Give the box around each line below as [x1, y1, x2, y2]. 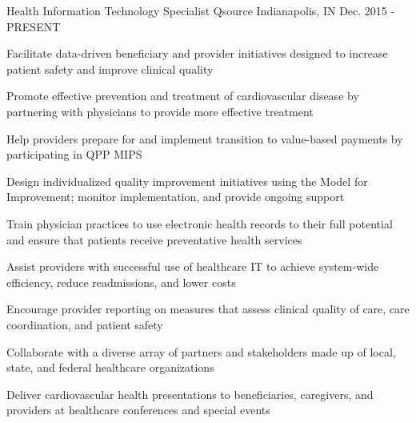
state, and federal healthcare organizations [6, 359, 214, 376]
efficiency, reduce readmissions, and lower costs [6, 273, 236, 290]
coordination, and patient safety [6, 316, 163, 332]
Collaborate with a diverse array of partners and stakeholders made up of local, [6, 343, 396, 360]
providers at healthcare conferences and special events [6, 401, 270, 418]
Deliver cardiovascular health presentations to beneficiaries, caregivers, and [6, 385, 374, 402]
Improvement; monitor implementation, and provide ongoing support [6, 188, 345, 205]
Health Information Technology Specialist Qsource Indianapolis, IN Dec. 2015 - [6, 2, 395, 18]
